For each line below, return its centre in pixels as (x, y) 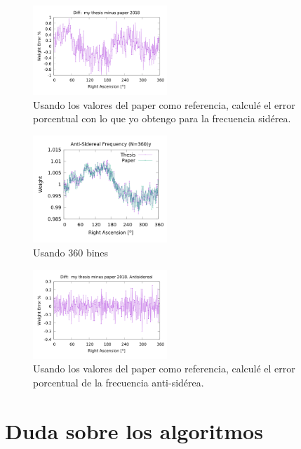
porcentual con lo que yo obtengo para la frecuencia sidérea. (162, 118)
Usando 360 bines (71, 253)
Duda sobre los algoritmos (134, 430)
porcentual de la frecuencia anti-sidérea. (119, 382)
